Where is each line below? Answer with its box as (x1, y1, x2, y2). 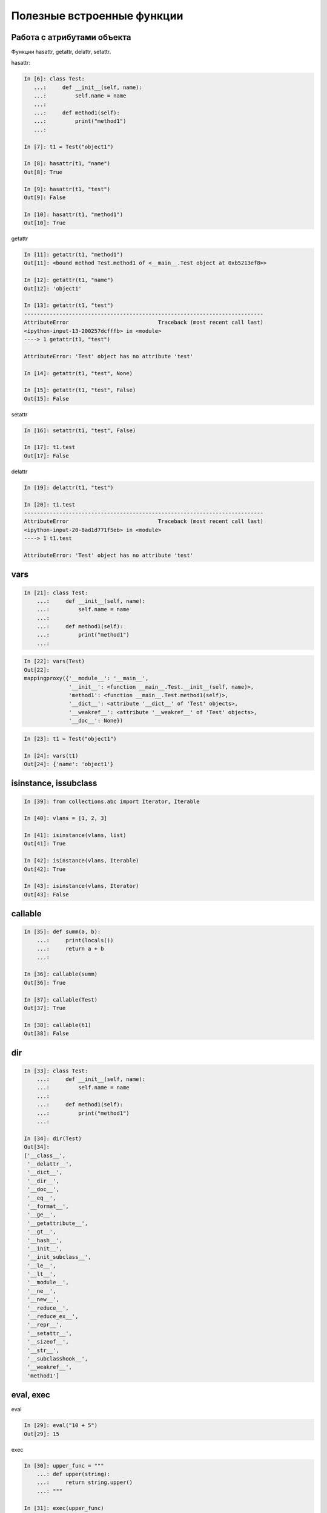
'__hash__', (27, 1236, 63, 1244)
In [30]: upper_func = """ (24, 1462, 104, 1469)
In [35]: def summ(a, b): (24, 928, 101, 935)
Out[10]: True (24, 220, 66, 226)
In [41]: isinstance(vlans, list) (24, 832, 127, 839)
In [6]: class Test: (24, 76, 85, 82)
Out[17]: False (24, 452, 69, 459)
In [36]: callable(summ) (24, 971, 98, 977)
